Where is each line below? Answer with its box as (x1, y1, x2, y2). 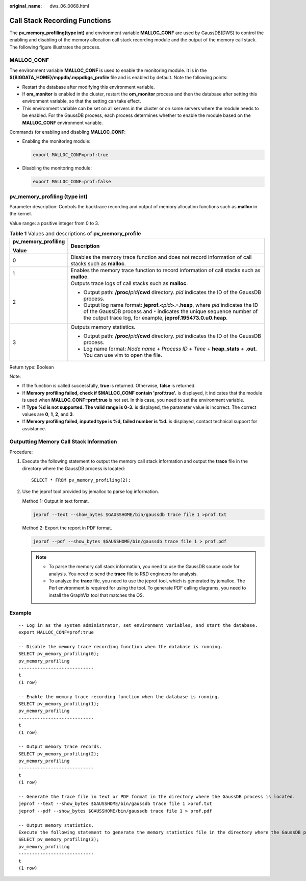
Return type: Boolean (9, 364, 54, 370)
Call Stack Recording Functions (9, 16, 112, 25)
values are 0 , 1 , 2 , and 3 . (22, 411, 74, 417)
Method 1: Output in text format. (22, 498, 89, 504)
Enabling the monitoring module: (22, 138, 91, 144)
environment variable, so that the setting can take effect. (22, 98, 141, 104)
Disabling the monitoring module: (22, 165, 92, 171)
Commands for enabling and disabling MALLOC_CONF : (9, 129, 126, 135)
